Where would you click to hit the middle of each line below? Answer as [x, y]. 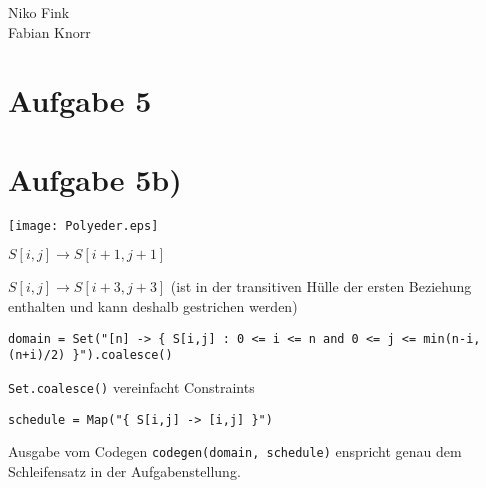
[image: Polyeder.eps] [83, 225]
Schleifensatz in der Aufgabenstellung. [124, 470]
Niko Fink [39, 12]
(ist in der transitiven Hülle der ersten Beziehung [321, 286]
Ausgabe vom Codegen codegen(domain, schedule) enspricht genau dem [235, 451]
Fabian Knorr [49, 31]
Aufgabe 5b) [95, 178]
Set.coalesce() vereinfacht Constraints [131, 386]
